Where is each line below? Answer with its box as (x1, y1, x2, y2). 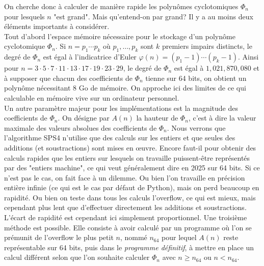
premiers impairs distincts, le (162, 41, 252, 51)
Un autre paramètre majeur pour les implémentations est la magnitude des (4, 102, 238, 113)
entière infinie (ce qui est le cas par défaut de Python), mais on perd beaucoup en (4, 182, 259, 193)
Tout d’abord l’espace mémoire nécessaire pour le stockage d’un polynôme (4, 31, 235, 41)
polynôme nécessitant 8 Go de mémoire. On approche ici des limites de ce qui (4, 82, 246, 93)
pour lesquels (4, 11, 45, 21)
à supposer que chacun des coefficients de (4, 72, 133, 83)
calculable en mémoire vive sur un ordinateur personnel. (4, 92, 179, 103)
